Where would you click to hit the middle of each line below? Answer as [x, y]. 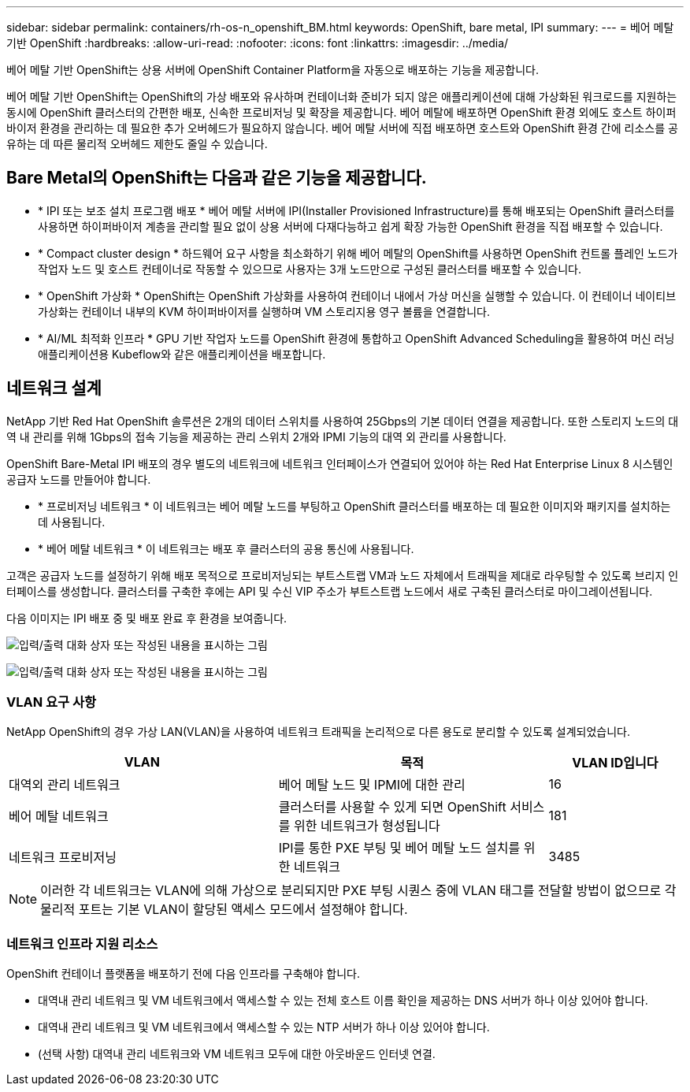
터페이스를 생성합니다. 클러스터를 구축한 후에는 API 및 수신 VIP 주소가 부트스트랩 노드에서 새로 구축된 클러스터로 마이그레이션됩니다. [330, 591]
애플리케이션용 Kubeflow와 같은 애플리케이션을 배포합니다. [182, 354]
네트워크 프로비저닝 [63, 858]
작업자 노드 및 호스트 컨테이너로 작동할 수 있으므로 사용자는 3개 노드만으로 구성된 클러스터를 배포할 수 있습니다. [310, 269]
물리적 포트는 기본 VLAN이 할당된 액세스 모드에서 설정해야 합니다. [224, 910]
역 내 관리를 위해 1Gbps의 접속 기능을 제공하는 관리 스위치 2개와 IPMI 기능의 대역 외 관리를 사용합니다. [256, 436]
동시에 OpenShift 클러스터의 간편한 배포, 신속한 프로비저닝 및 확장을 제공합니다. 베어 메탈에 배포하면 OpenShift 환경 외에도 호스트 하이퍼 [341, 112]
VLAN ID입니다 [615, 763]
